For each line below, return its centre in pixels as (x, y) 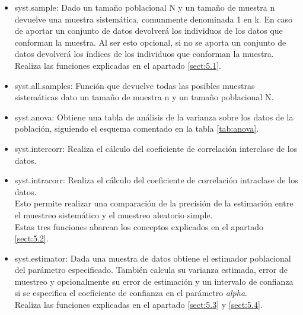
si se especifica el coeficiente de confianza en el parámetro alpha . (131, 293)
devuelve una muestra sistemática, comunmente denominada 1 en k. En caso (154, 19)
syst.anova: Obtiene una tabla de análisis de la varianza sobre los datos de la (154, 117)
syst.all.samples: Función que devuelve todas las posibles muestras (135, 85)
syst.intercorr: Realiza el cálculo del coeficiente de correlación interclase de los (156, 148)
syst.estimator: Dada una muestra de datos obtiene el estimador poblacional (153, 258)
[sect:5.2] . (31, 238)
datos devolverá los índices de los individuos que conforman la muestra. (144, 54)
